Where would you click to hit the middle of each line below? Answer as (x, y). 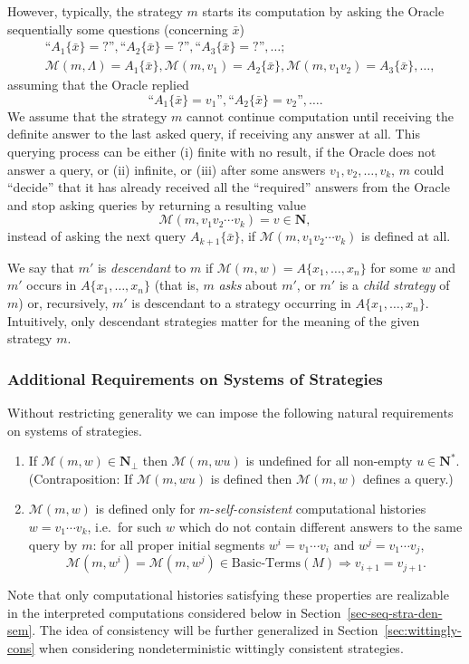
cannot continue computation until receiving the (320, 115)
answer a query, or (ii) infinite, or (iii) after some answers (167, 169)
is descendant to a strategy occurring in (241, 303)
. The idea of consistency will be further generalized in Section (205, 630)
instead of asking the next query (97, 236)
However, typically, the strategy (95, 11)
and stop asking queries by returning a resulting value (157, 204)
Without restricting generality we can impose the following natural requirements (230, 413)
